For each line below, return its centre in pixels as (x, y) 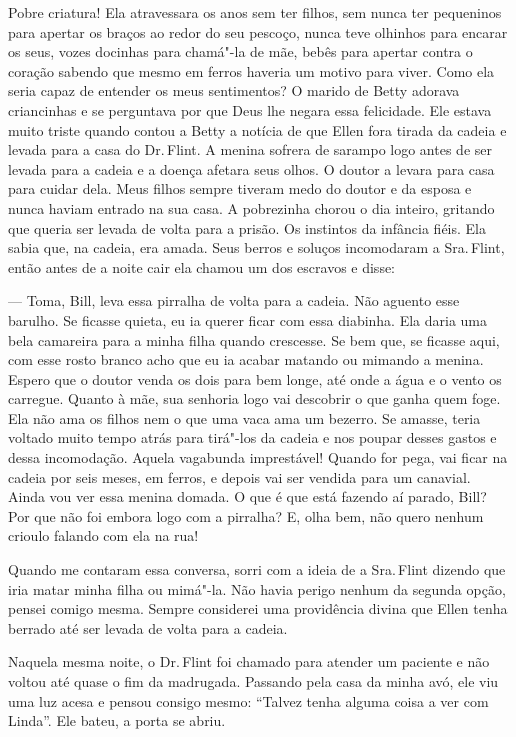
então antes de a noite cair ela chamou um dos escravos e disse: (202, 266)
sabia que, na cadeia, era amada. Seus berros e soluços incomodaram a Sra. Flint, (256, 247)
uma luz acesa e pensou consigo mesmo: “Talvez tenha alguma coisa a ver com (248, 700)
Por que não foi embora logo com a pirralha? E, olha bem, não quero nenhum (246, 515)
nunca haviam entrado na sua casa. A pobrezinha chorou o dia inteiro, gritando (251, 207)
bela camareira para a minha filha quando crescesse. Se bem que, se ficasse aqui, (254, 339)
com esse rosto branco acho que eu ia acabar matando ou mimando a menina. (246, 359)
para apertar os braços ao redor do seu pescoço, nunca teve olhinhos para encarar (258, 31)
